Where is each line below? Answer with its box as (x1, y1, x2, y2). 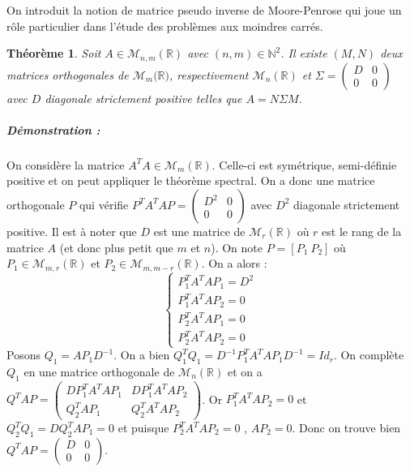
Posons (6, 346, 41, 363)
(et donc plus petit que (59, 238, 173, 255)
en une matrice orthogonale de (23, 363, 175, 380)
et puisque (117, 419, 169, 436)
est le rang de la (322, 222, 402, 239)
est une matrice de (153, 222, 246, 239)
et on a (227, 363, 263, 380)
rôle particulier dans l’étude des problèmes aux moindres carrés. (6, 17, 323, 34)
